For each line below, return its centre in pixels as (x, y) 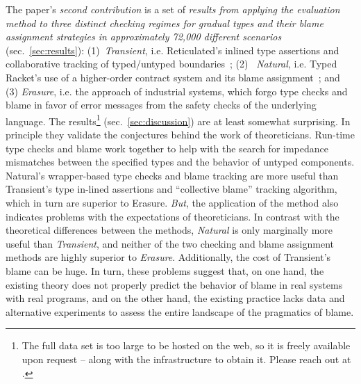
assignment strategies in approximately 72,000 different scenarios (144, 37)
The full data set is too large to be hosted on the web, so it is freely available (186, 345)
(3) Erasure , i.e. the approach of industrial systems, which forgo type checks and (177, 91)
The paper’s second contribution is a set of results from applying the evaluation (173, 9)
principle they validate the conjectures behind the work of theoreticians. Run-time (180, 134)
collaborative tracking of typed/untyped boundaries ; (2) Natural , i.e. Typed (171, 64)
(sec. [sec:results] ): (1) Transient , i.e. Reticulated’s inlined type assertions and (173, 50)
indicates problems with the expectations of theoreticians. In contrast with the (173, 216)
